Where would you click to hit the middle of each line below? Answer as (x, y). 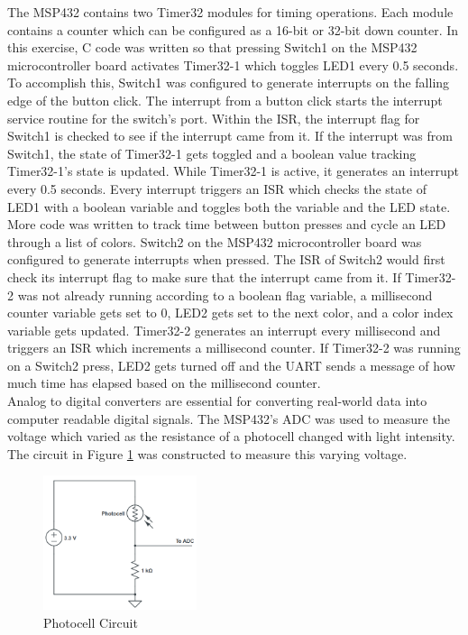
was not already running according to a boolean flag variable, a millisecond (225, 294)
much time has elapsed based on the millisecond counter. (164, 383)
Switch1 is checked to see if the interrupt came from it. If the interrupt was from (230, 136)
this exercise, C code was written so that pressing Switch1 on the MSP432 (212, 47)
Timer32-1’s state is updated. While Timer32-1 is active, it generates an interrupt (234, 171)
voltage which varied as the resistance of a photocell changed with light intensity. (231, 436)
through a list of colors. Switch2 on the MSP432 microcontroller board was (215, 241)
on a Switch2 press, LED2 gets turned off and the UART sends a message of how (231, 365)
